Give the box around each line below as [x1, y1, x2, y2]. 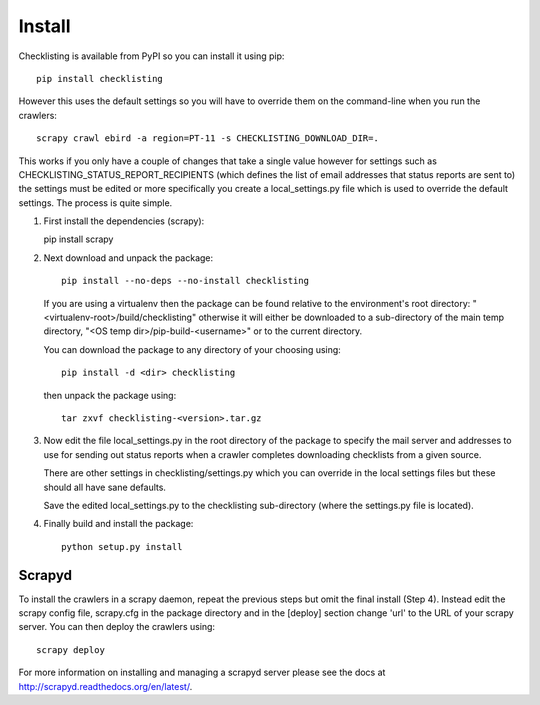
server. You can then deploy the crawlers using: [18, 621, 215, 633]
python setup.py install [61, 541, 183, 552]
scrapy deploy [36, 644, 105, 655]
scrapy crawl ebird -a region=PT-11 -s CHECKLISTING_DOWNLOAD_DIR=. [36, 133, 379, 144]
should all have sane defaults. [43, 481, 167, 493]
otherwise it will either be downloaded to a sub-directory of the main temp [198, 311, 505, 324]
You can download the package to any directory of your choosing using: [43, 343, 342, 355]
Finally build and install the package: [43, 518, 194, 530]
